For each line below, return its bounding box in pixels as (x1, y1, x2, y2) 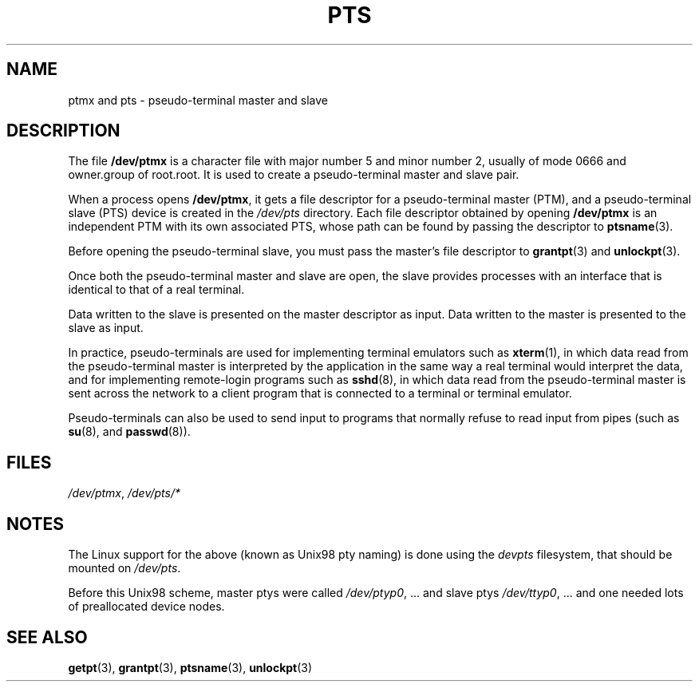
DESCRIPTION (6, 121, 120, 141)
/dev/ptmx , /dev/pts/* (68, 486, 180, 500)
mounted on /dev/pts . (68, 561, 181, 575)
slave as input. (68, 321, 144, 335)
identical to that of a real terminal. (68, 283, 245, 297)
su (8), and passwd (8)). (68, 425, 191, 439)
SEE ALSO (6, 627, 88, 647)
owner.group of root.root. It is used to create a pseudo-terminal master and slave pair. (68, 168, 519, 182)
